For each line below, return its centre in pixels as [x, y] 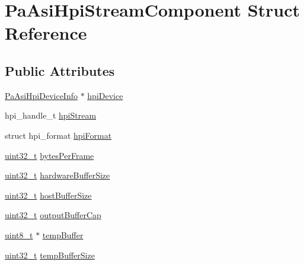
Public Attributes [60, 70]
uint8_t [19, 234]
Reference [46, 33]
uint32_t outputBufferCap [53, 215]
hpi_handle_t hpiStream [51, 115]
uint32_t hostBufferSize [48, 195]
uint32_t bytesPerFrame [49, 155]
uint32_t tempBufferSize [50, 255]
